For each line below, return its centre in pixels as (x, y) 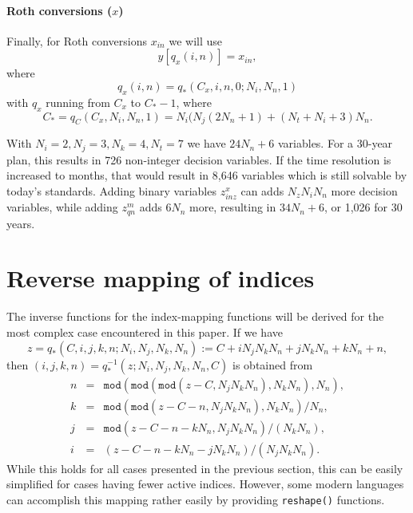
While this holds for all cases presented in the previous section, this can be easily (205, 468)
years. (21, 223)
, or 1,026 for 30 (363, 207)
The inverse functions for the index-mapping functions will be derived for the (195, 316)
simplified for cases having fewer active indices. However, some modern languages (205, 484)
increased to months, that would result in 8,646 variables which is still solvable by (207, 175)
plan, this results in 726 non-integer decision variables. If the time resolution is (199, 159)
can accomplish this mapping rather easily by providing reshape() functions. (196, 499)
